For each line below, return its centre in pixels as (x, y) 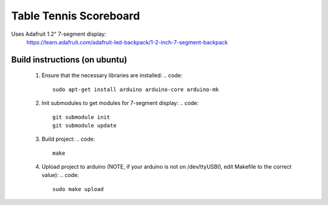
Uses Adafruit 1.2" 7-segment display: (59, 34)
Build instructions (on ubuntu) (69, 60)
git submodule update (84, 125)
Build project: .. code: (68, 139)
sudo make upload (78, 189)
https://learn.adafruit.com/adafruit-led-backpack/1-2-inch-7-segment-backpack (127, 42)
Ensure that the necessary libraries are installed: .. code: (112, 75)
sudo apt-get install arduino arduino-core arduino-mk (136, 89)
